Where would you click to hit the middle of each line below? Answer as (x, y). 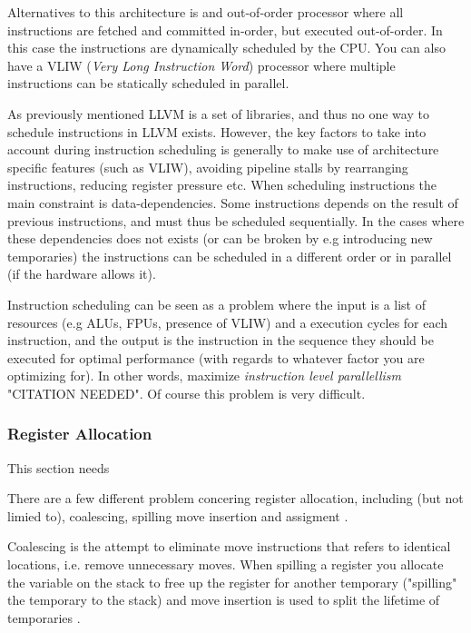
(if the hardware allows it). (82, 274)
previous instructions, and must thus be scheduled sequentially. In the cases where (236, 220)
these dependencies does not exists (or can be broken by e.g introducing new (220, 238)
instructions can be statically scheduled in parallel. (148, 83)
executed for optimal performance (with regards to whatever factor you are (216, 357)
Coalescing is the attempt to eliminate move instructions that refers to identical (229, 546)
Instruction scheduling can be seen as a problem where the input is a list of (217, 304)
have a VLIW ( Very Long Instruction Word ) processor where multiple (201, 65)
